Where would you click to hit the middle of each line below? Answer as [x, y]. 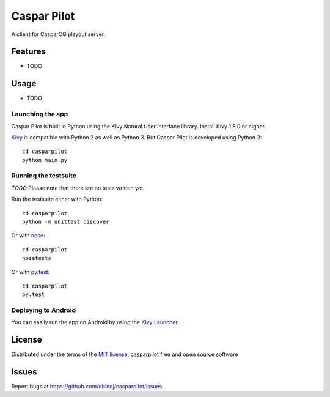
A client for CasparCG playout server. [58, 34]
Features [28, 52]
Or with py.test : [31, 272]
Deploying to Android [44, 310]
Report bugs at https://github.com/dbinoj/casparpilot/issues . [88, 387]
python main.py [45, 160]
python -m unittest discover [66, 221]
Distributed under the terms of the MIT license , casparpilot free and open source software [125, 354]
